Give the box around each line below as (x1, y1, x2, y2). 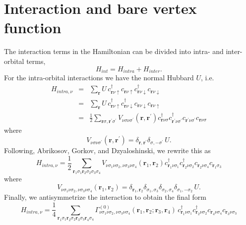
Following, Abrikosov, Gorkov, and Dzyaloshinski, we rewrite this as (4, 145, 211, 156)
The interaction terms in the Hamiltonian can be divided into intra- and (4, 46, 224, 56)
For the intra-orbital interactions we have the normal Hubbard (4, 72, 194, 82)
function (4, 17, 61, 38)
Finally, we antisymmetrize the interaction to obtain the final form (4, 192, 206, 202)
